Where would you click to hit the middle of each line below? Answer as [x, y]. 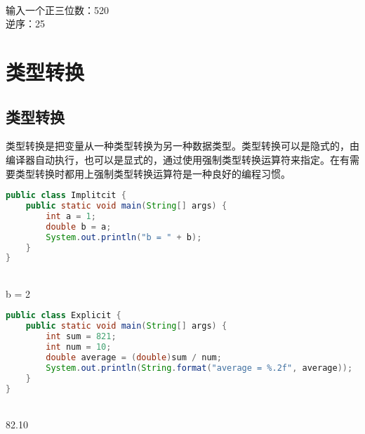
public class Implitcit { [66, 196]
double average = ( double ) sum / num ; [134, 357]
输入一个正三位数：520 [57, 9]
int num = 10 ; [79, 347]
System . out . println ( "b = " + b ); [124, 237]
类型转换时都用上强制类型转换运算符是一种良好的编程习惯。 [153, 173]
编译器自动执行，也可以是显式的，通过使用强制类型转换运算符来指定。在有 [178, 159]
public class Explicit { [64, 316]
